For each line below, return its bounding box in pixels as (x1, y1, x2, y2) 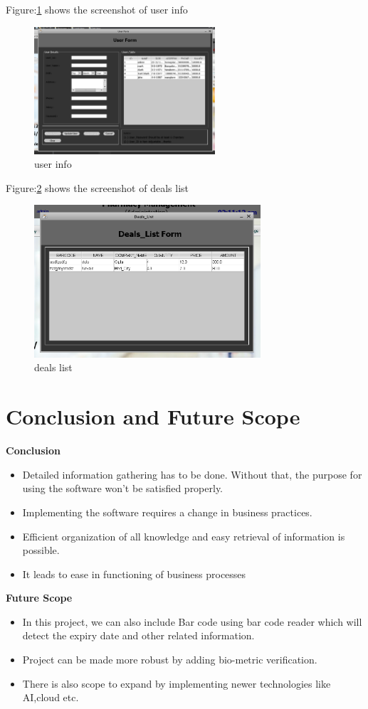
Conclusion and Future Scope (6, 402, 300, 431)
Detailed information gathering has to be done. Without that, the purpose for (22, 467, 362, 481)
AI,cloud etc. (22, 690, 79, 705)
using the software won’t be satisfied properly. (22, 481, 224, 496)
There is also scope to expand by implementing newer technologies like (22, 676, 331, 691)
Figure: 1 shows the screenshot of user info (6, 2, 188, 16)
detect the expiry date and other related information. (22, 628, 255, 643)
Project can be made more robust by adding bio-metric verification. (22, 652, 317, 667)
